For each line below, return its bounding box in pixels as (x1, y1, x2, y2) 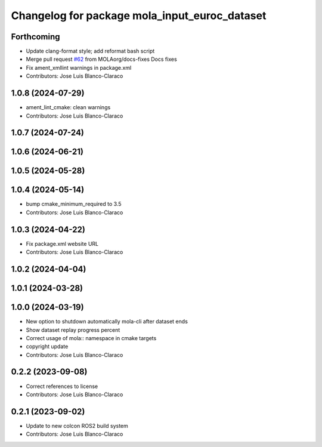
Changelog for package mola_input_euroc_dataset (11, 9, 267, 22)
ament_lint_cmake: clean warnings (26, 104, 111, 111)
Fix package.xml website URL (26, 240, 98, 247)
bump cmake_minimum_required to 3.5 (26, 201, 122, 208)
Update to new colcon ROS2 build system (26, 422, 128, 429)
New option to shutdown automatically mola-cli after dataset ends (26, 318, 188, 325)
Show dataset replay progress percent (26, 326, 120, 334)
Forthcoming (11, 32, 60, 42)
